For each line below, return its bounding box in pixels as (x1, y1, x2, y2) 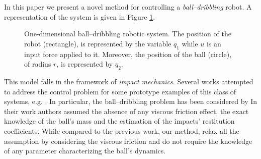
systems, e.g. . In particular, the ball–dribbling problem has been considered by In (4, 96, 257, 107)
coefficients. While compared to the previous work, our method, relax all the (4, 125, 239, 136)
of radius (24, 59, 51, 69)
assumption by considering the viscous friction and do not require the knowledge (4, 135, 252, 146)
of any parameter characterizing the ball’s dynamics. (4, 145, 166, 156)
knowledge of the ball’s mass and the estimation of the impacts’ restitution (4, 116, 235, 126)
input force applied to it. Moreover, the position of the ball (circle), (24, 48, 232, 59)
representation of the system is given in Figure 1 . (4, 11, 155, 22)
